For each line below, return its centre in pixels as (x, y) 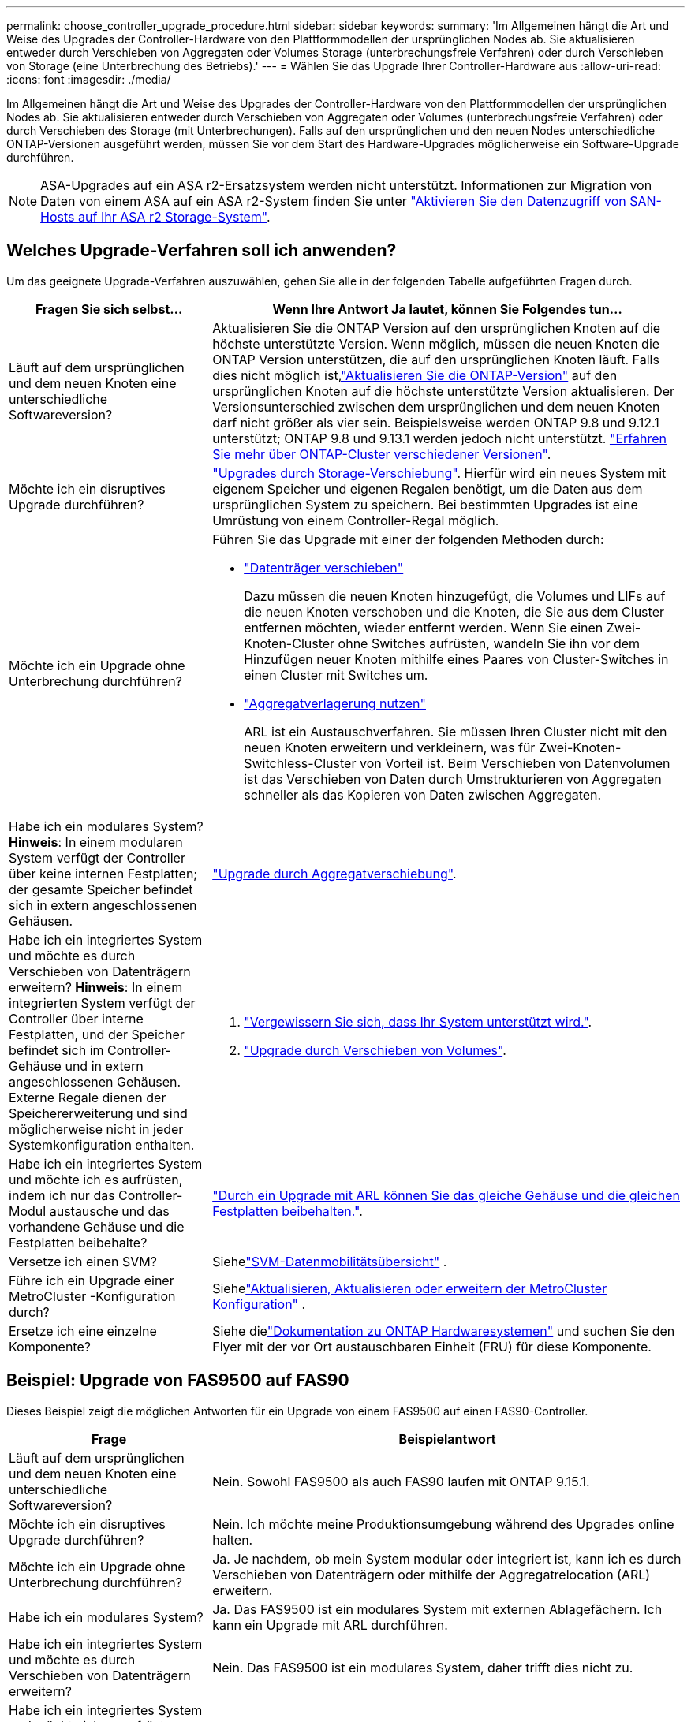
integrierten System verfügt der (102, 1003)
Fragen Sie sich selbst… (109, 309)
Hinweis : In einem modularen (96, 842)
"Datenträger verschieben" (324, 567)
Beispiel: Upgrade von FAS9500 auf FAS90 (178, 1381)
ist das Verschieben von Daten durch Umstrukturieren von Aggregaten (453, 779)
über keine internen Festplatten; (103, 873)
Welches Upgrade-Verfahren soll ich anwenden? (202, 251)
